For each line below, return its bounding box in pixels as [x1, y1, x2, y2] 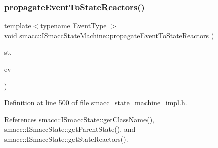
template [4, 20, 31, 31]
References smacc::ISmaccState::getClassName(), [4, 114, 154, 124]
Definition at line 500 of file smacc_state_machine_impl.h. [4, 97, 187, 108]
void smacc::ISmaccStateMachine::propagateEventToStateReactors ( [4, 30, 214, 40]
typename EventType [40, 20, 107, 31]
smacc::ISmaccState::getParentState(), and [4, 124, 136, 134]
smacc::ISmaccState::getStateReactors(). [4, 133, 128, 144]
